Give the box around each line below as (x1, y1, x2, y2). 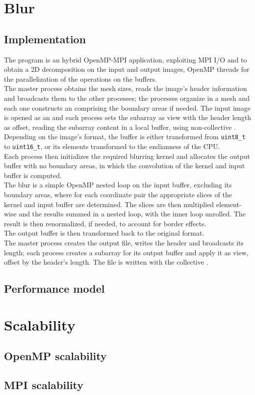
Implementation (4, 31, 86, 46)
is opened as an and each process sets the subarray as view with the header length (4, 112, 251, 122)
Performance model (4, 281, 105, 296)
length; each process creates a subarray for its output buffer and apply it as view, (4, 247, 249, 257)
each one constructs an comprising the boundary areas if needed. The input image (4, 102, 251, 113)
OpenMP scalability (4, 348, 107, 364)
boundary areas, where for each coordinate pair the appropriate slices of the (4, 189, 232, 200)
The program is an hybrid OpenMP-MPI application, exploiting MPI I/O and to (4, 54, 247, 64)
